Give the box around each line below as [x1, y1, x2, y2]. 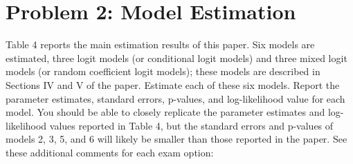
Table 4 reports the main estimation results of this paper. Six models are [6, 37, 315, 52]
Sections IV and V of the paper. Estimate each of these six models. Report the [6, 77, 340, 92]
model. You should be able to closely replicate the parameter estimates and [6, 105, 325, 119]
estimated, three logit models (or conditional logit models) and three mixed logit [6, 50, 347, 65]
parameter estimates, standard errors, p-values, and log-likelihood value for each [6, 91, 345, 105]
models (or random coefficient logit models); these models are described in [6, 64, 320, 79]
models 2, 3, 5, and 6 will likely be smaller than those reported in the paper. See [6, 132, 347, 146]
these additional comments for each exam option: [6, 145, 214, 159]
